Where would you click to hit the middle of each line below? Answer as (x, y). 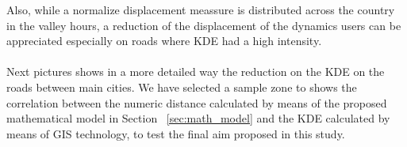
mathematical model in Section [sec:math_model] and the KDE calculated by (198, 118)
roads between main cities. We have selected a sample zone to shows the (182, 87)
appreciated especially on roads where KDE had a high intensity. (164, 41)
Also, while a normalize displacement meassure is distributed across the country (201, 9)
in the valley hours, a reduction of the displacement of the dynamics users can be (204, 25)
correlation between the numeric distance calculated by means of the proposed (197, 102)
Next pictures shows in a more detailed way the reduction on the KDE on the (196, 72)
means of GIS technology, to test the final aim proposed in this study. (176, 133)
